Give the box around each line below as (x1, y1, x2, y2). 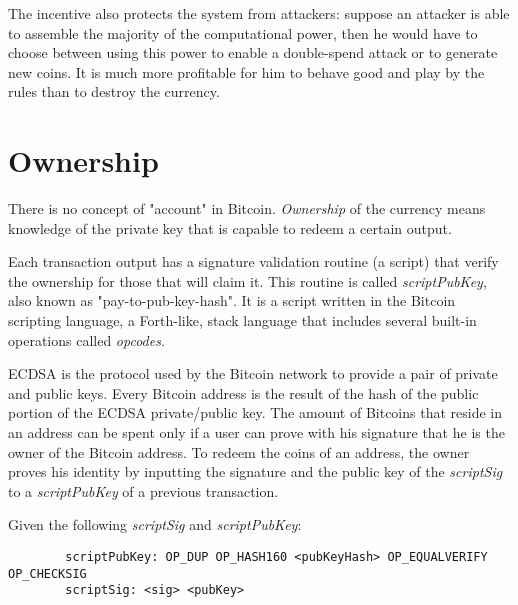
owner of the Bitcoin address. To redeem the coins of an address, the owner (8, 441, 470, 462)
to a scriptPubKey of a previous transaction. (8, 480, 279, 501)
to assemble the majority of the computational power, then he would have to (8, 22, 478, 43)
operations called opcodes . (8, 329, 165, 350)
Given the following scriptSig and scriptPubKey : (8, 514, 302, 535)
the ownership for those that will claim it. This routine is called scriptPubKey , (8, 270, 487, 291)
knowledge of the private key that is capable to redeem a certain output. (8, 217, 452, 238)
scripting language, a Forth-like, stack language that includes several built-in (8, 310, 477, 331)
